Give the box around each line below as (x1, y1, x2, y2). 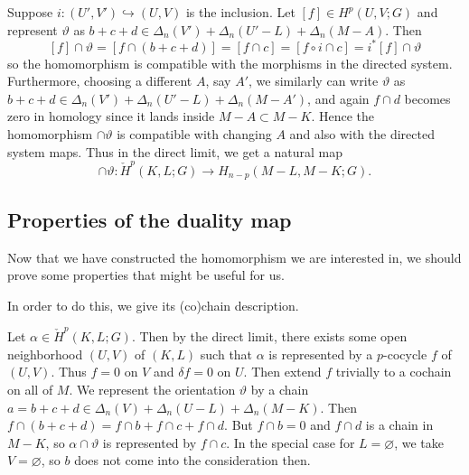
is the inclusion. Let (185, 3, 295, 21)
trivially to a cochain (335, 362, 452, 381)
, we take (394, 433, 444, 452)
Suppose (7, 3, 53, 21)
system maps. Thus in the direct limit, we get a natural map (7, 142, 342, 161)
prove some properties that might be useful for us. (7, 265, 285, 284)
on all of (7, 379, 53, 398)
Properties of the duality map (7, 205, 292, 233)
